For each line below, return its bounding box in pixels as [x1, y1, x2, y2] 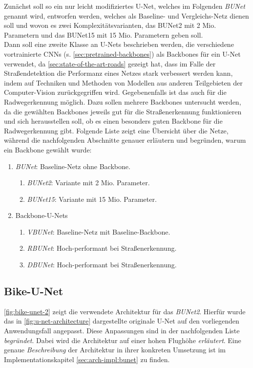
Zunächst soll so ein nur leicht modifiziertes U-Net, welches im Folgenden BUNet [4, 1, 245, 11]
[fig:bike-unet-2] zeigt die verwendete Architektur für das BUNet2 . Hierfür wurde [4, 306, 246, 316]
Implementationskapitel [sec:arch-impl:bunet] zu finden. [4, 354, 170, 364]
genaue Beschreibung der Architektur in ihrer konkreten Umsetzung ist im [4, 345, 226, 355]
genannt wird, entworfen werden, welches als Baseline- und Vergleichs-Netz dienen [4, 10, 249, 21]
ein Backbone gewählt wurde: [4, 144, 92, 154]
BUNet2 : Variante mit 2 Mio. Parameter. [27, 177, 150, 188]
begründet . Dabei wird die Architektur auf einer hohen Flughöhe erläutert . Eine [4, 335, 241, 345]
